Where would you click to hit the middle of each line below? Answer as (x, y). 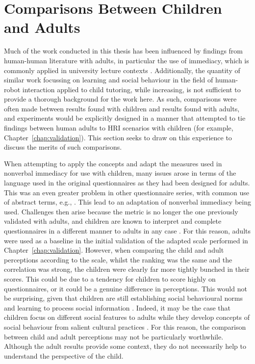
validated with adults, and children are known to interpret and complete (113, 221)
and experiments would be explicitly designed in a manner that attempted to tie (125, 118)
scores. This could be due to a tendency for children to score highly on (110, 278)
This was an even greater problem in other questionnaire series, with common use (127, 192)
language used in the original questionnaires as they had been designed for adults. (127, 183)
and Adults (42, 27)
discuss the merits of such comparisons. (63, 147)
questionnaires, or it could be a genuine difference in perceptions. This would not (126, 288)
